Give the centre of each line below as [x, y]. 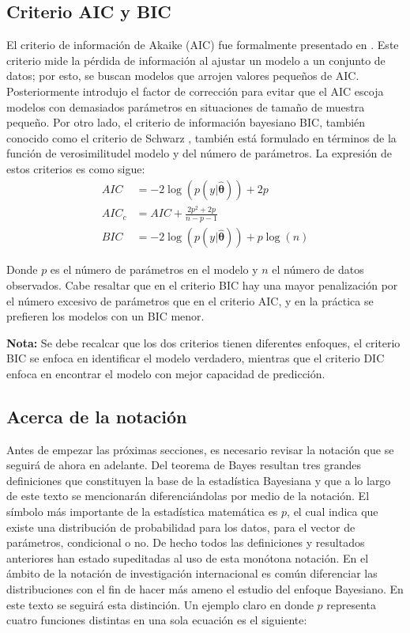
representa [352, 604]
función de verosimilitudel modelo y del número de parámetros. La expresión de [199, 153]
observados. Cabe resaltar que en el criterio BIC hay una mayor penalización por [202, 284]
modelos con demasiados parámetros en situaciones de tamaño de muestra [186, 106]
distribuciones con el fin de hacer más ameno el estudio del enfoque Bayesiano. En [205, 589]
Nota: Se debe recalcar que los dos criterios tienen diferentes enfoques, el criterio [203, 342]
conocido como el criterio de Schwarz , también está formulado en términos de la [201, 137]
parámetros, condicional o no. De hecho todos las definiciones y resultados [186, 542]
